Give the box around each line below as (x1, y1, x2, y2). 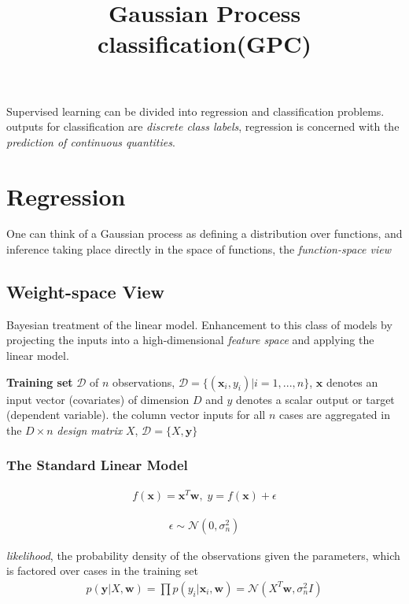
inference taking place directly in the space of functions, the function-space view (6, 241, 391, 258)
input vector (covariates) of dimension (6, 391, 190, 407)
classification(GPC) (97, 28, 312, 60)
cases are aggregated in (278, 406, 390, 423)
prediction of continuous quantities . (6, 133, 175, 150)
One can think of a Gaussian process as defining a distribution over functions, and (6, 225, 403, 242)
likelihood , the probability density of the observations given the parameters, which (6, 547, 400, 563)
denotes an (326, 373, 378, 390)
